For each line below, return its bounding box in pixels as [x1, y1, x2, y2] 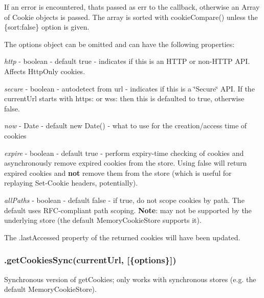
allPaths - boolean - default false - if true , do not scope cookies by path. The [4, 194, 245, 205]
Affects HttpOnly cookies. [4, 65, 85, 76]
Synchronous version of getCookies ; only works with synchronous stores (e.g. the [4, 273, 256, 284]
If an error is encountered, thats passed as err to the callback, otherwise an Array [4, 2, 260, 12]
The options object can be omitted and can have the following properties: [4, 38, 235, 49]
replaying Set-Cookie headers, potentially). [4, 177, 138, 188]
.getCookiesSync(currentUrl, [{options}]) [4, 254, 177, 266]
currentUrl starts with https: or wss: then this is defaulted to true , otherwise [4, 93, 245, 104]
